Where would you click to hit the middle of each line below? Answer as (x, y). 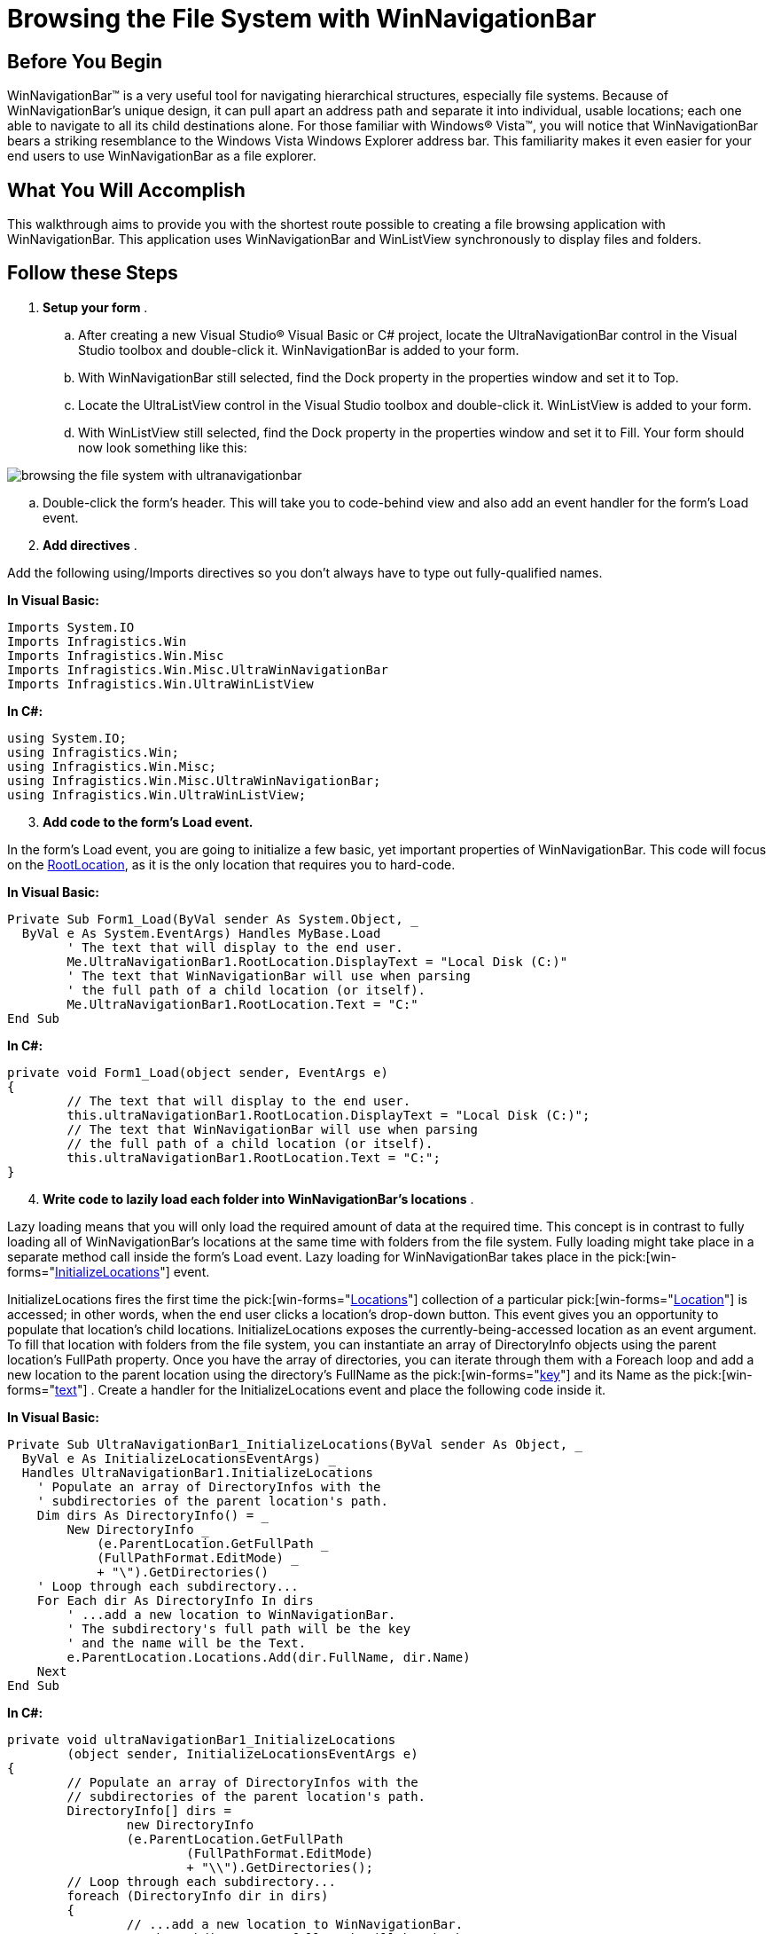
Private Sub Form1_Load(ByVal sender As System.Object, (205, 919)
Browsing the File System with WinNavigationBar (302, 19)
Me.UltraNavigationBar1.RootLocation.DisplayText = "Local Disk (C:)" (317, 961)
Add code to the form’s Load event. (148, 822)
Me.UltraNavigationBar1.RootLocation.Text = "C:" (242, 1004)
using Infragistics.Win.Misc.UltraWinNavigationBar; (194, 780)
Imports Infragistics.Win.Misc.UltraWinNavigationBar (198, 669)
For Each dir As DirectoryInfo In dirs (175, 1600)
